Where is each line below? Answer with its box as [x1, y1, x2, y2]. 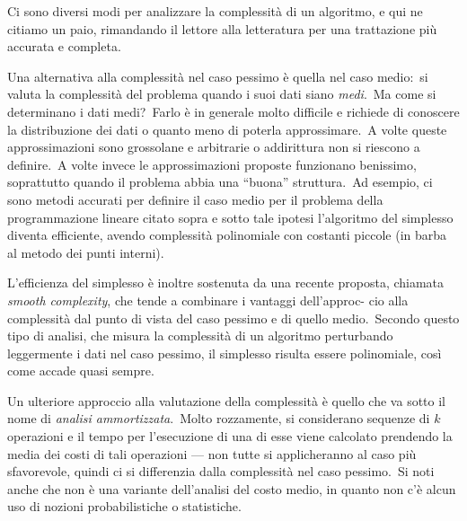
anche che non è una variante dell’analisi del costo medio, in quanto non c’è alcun [7, 479, 456, 498]
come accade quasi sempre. [7, 361, 154, 380]
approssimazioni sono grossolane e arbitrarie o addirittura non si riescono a [7, 137, 420, 156]
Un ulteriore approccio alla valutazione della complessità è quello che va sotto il [7, 391, 445, 410]
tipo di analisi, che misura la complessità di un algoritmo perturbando [7, 326, 393, 345]
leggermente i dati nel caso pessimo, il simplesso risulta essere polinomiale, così [7, 343, 442, 362]
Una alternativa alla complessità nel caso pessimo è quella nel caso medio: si [7, 66, 428, 85]
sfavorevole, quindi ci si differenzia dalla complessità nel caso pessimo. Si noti [7, 462, 435, 481]
